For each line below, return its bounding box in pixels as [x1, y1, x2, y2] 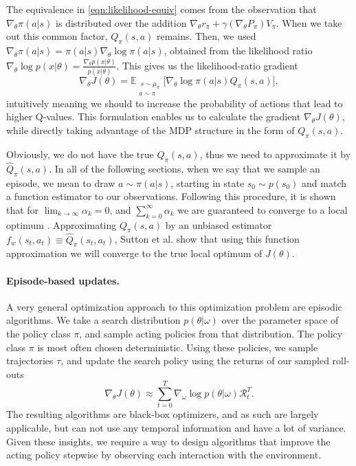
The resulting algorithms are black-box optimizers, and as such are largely [6, 407, 319, 421]
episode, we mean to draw [6, 175, 115, 190]
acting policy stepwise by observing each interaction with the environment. [6, 447, 322, 462]
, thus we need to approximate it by [199, 146, 351, 161]
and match [302, 175, 347, 190]
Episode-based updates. [6, 273, 120, 287]
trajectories [6, 353, 54, 368]
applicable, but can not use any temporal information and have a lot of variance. [6, 421, 346, 435]
